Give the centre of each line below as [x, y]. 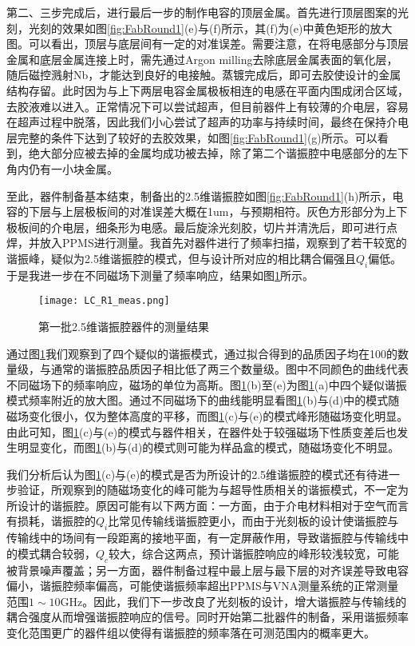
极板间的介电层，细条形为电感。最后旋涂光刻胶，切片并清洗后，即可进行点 [202, 227]
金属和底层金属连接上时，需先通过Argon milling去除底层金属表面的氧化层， [202, 59]
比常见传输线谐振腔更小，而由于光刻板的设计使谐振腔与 [253, 521]
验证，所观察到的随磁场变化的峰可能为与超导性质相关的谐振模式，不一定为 [213, 490]
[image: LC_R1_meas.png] [104, 301]
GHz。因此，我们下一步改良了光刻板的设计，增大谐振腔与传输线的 [233, 601]
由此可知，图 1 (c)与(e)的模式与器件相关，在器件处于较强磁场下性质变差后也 [202, 431]
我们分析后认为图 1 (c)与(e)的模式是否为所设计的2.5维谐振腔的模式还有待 [192, 474]
